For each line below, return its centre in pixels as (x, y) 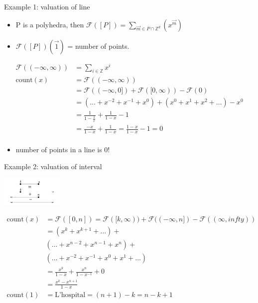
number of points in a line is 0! (63, 150)
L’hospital (70, 295)
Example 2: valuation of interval (53, 166)
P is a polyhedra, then (50, 24)
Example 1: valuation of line (47, 6)
